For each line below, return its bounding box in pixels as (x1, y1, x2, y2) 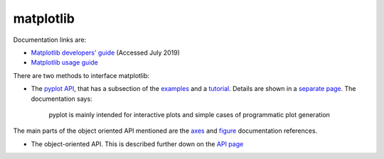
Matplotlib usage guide (31, 58, 99, 67)
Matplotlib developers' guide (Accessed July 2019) (31, 48, 181, 57)
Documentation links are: (13, 35, 87, 44)
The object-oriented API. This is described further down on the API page (31, 139, 244, 148)
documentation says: (31, 94, 92, 103)
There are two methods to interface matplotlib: (13, 71, 149, 79)
